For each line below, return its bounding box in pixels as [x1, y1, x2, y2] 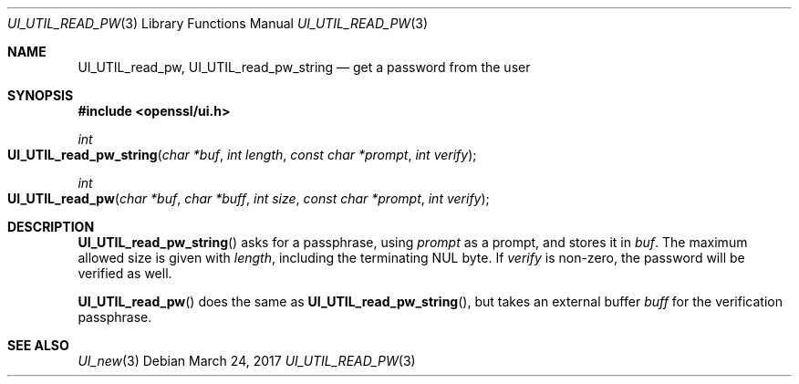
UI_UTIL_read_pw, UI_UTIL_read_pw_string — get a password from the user [78, 59, 531, 75]
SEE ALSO [7, 337, 69, 353]
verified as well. [78, 265, 172, 281]
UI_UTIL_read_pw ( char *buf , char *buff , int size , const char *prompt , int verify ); [7, 191, 490, 206]
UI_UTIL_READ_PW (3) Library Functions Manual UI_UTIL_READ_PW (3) [7, 16, 428, 31]
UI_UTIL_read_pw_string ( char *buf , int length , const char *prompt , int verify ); [7, 147, 477, 162]
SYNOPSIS [7, 88, 74, 103]
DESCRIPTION [7, 219, 95, 234]
